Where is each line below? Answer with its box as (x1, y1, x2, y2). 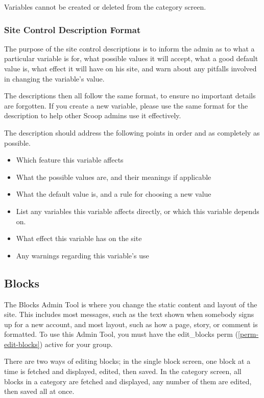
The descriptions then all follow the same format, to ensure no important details (4, 90, 256, 101)
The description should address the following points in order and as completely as (4, 127, 260, 138)
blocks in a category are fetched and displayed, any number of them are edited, (4, 376, 252, 386)
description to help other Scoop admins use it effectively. (4, 110, 181, 121)
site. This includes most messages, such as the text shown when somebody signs (4, 309, 254, 320)
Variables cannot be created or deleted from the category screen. (4, 2, 206, 12)
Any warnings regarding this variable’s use (16, 250, 149, 260)
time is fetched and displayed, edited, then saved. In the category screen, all (4, 366, 242, 377)
